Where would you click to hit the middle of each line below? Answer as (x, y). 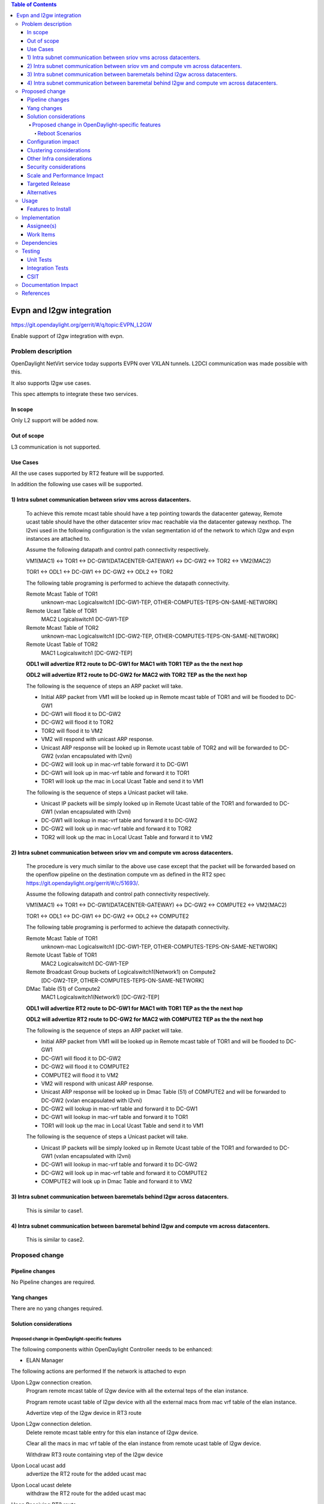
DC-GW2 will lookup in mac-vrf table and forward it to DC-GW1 (119, 1109)
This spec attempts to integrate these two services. (74, 393)
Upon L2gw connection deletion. (52, 1424)
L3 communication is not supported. (56, 447)
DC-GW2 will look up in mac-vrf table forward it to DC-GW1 (115, 765)
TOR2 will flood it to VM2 (72, 730)
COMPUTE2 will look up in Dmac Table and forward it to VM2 (117, 1182)
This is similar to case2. (55, 1239)
